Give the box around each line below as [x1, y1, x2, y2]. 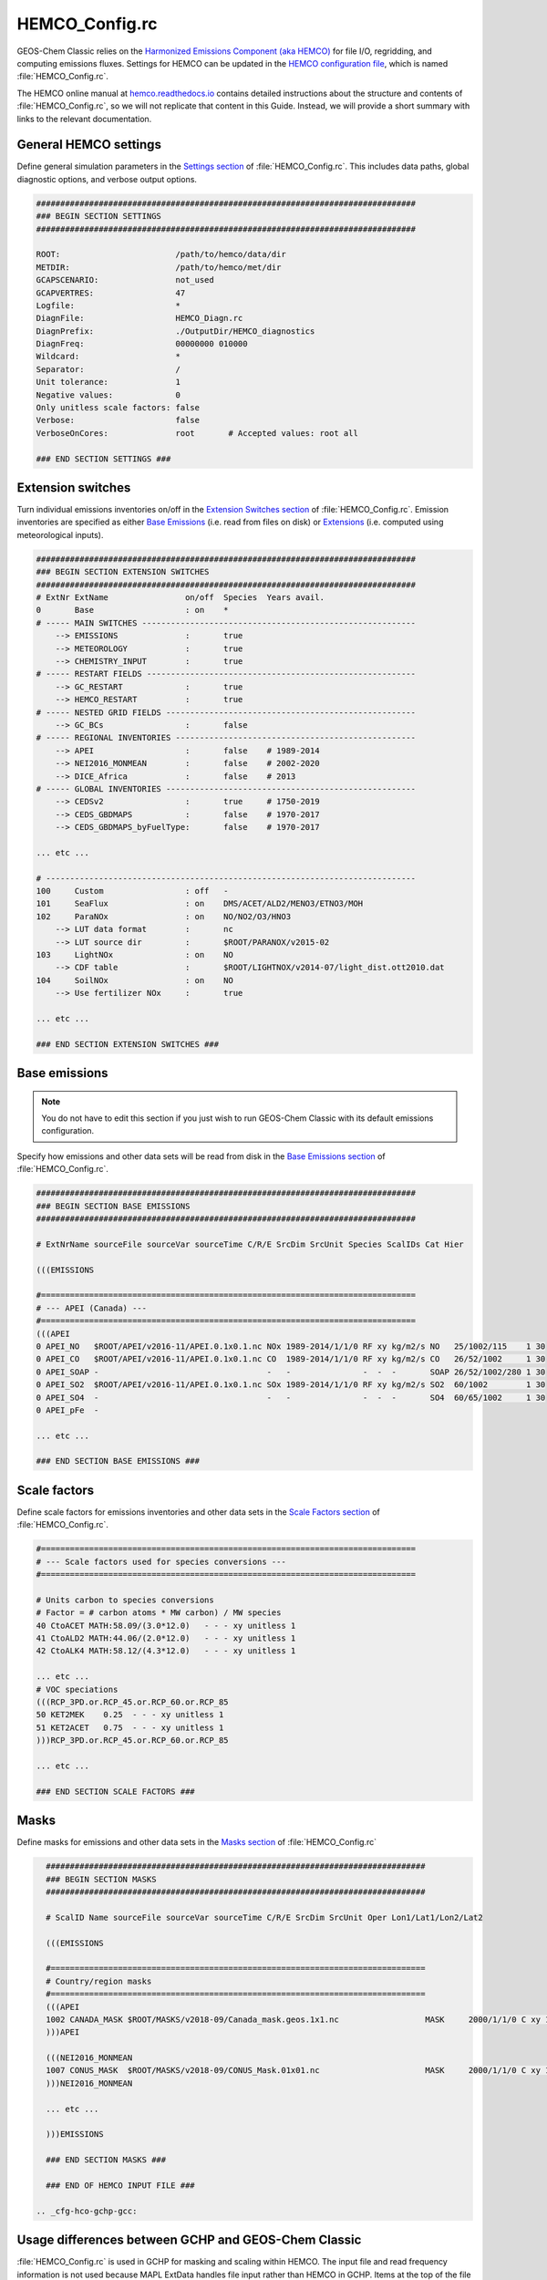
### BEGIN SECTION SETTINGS [36, 211, 161, 222]
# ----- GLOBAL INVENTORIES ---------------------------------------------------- [36, 783, 417, 793]
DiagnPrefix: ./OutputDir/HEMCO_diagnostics [36, 326, 315, 337]
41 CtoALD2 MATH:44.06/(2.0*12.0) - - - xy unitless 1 [36, 1633, 296, 1643]
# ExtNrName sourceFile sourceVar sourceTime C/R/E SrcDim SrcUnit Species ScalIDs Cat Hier [36, 1238, 464, 1249]
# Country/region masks [46, 1975, 152, 1986]
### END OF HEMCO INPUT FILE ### [46, 2181, 195, 2191]
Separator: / [36, 364, 181, 374]
